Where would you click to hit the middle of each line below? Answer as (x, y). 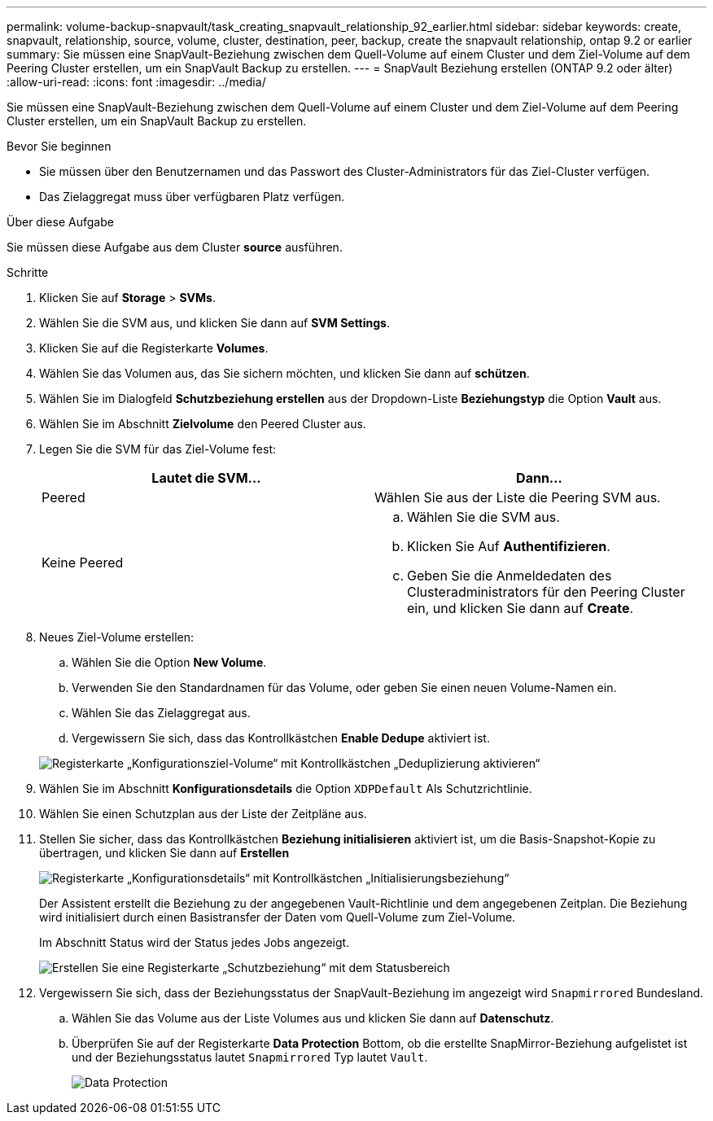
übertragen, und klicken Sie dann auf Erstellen (164, 853)
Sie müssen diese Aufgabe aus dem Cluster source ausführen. (175, 247)
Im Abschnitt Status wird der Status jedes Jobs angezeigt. (195, 942)
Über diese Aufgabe (60, 222)
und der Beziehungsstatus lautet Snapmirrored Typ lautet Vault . (250, 1057)
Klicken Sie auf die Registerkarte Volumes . (154, 348)
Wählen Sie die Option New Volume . (169, 662)
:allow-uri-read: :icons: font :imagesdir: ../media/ (136, 82)
